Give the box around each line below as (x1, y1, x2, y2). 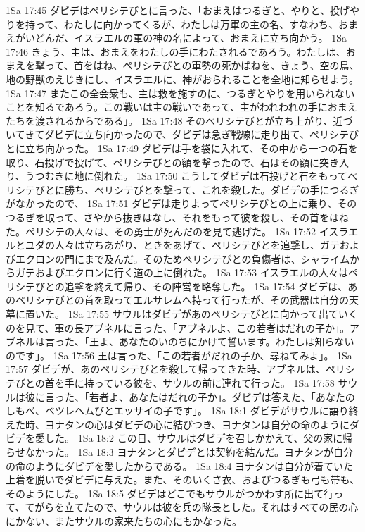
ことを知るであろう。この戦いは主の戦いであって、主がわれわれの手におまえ (6, 99, 357, 114)
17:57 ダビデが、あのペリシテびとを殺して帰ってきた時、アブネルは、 (6, 361, 326, 376)
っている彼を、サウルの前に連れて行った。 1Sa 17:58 (94, 376, 335, 390)
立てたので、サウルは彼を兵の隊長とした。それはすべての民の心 (64, 500, 359, 514)
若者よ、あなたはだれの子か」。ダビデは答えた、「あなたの (89, 389, 355, 404)
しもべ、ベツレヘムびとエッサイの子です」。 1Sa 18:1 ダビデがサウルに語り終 (6, 403, 359, 418)
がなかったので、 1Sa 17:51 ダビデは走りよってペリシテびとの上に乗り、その (6, 196, 357, 211)
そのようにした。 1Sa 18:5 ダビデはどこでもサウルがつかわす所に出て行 (6, 485, 334, 500)
